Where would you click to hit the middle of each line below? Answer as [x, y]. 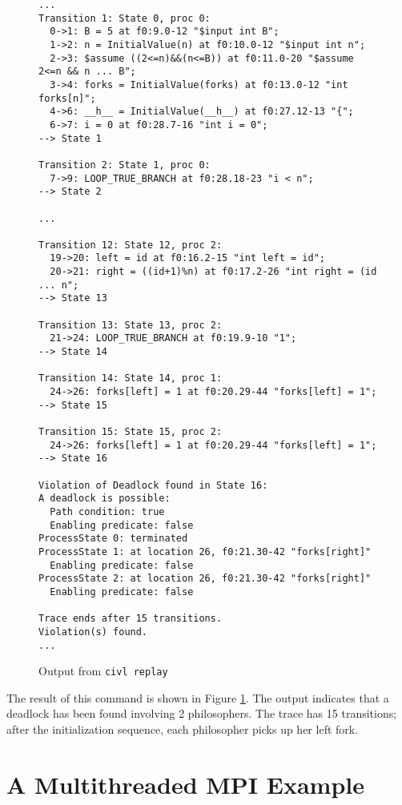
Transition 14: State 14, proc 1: [131, 378]
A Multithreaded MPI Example [185, 784]
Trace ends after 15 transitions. [131, 619]
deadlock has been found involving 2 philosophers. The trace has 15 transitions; [202, 713]
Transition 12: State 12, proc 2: [131, 245]
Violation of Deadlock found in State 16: [153, 485]
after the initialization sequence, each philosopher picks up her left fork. [183, 729]
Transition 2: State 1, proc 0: [125, 165]
